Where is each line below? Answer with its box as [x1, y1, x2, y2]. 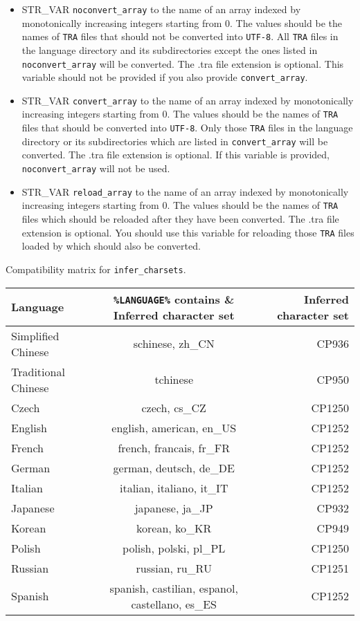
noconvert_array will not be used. [21, 161, 170, 176]
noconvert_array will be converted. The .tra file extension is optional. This [21, 56, 344, 71]
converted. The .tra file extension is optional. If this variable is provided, [21, 147, 330, 162]
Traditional [11, 363, 65, 380]
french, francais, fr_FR [118, 439, 230, 456]
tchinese [154, 371, 194, 387]
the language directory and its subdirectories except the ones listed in [21, 42, 318, 57]
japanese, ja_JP [134, 499, 213, 516]
